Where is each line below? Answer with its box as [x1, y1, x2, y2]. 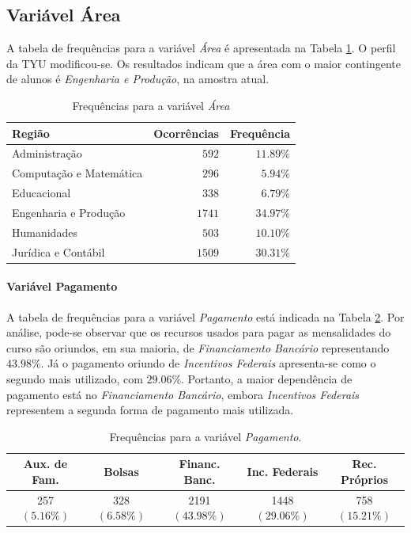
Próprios [340, 470, 389, 487]
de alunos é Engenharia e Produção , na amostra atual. [6, 70, 270, 87]
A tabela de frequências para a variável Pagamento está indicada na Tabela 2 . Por [6, 308, 405, 325]
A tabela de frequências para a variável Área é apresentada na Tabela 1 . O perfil [6, 40, 396, 56]
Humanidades [12, 223, 77, 240]
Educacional [12, 185, 71, 201]
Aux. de [23, 455, 68, 472]
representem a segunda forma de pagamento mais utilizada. [6, 402, 294, 418]
